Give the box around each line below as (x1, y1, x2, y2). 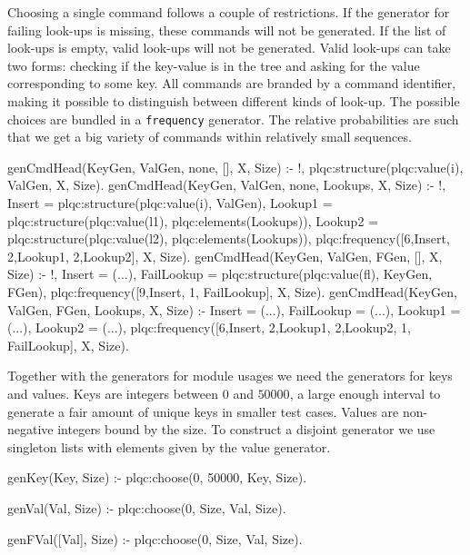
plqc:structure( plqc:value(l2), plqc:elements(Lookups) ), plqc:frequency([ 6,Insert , (7, 229, 450, 248)
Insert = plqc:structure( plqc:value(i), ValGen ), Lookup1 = (7, 193, 333, 212)
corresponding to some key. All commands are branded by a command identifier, (7, 74, 456, 93)
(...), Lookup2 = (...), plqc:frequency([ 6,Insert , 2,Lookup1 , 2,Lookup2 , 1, (7, 318, 411, 337)
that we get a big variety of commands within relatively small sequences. (7, 127, 412, 146)
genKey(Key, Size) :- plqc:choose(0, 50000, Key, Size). (7, 468, 307, 487)
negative (7, 420, 54, 439)
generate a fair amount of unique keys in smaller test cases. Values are (7, 401, 399, 421)
